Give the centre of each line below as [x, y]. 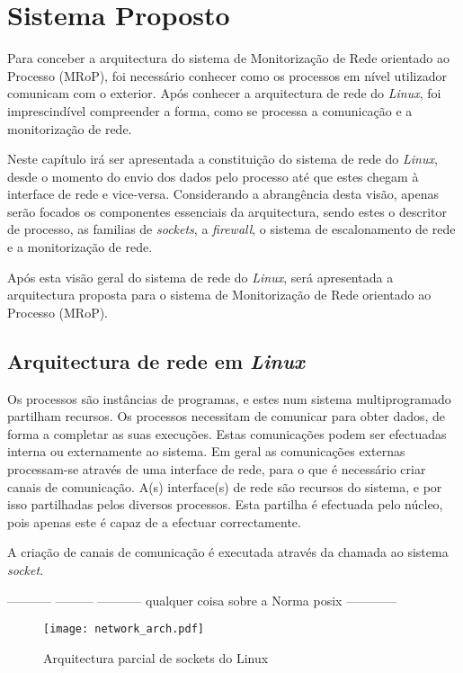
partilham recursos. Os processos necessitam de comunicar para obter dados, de [227, 416]
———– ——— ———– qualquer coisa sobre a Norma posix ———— [202, 600]
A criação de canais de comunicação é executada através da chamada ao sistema [228, 552]
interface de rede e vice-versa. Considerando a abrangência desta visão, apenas [223, 194]
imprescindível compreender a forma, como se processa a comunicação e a [210, 110]
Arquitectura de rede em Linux [156, 360]
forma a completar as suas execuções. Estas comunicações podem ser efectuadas [227, 433]
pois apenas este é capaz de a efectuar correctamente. [154, 521]
